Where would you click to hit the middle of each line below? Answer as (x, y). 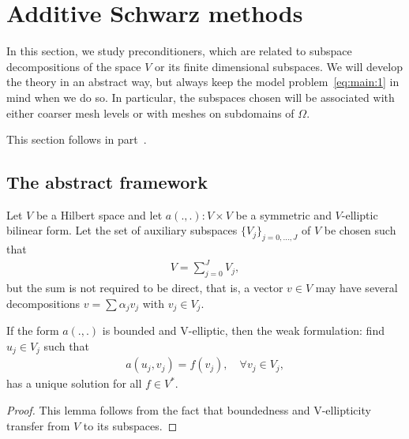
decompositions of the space (74, 66)
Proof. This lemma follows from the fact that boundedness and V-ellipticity (189, 409)
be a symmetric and (283, 214)
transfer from (38, 425)
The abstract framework (107, 182)
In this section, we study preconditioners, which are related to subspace (179, 51)
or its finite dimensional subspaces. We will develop (279, 66)
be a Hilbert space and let (99, 214)
